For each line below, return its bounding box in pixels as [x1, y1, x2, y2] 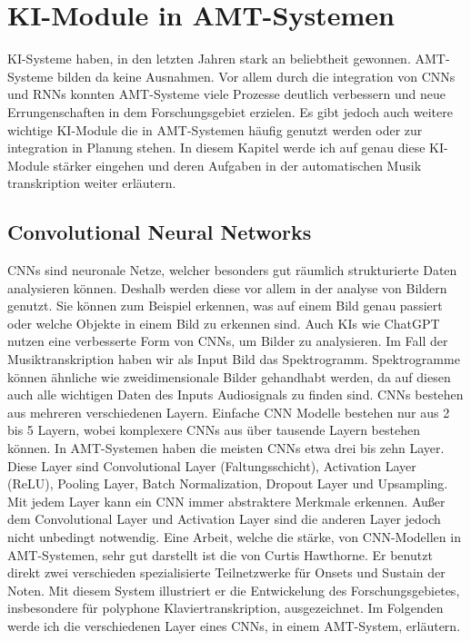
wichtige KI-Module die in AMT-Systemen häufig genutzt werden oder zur [7, 120, 423, 139]
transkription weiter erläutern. [7, 173, 176, 192]
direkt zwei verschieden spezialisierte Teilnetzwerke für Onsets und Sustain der [7, 563, 446, 582]
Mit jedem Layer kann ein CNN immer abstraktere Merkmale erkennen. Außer [7, 491, 446, 510]
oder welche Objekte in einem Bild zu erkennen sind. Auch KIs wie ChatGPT [7, 313, 440, 332]
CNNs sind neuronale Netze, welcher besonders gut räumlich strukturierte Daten [7, 261, 457, 280]
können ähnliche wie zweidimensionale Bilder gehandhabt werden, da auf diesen [7, 367, 451, 386]
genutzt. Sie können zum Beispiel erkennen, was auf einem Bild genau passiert [7, 296, 443, 315]
